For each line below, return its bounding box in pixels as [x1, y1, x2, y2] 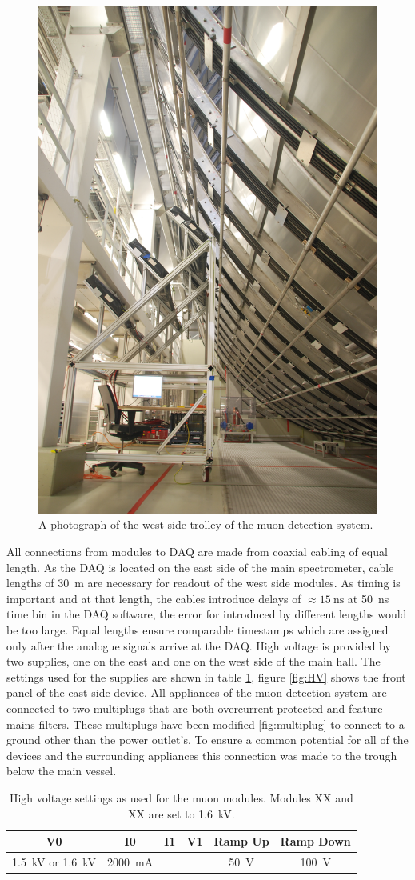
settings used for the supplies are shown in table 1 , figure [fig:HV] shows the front [6, 668, 406, 685]
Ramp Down [280, 833, 351, 850]
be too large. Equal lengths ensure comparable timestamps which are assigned [6, 621, 389, 638]
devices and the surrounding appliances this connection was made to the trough [6, 746, 397, 763]
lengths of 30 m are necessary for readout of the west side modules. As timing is [6, 574, 401, 591]
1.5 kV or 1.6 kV [12, 853, 97, 870]
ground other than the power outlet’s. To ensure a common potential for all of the [6, 731, 409, 748]
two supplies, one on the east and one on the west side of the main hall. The [6, 653, 381, 670]
